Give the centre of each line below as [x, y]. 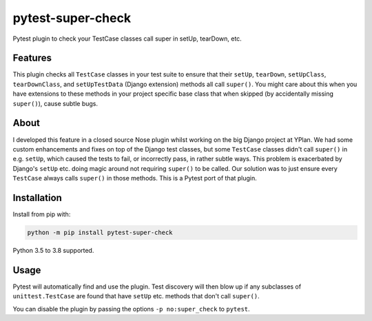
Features [32, 58]
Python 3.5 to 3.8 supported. [53, 250]
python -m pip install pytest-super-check [100, 232]
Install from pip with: [42, 214]
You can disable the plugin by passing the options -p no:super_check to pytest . [132, 309]
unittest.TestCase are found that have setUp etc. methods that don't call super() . [136, 296]
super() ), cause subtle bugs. [55, 103]
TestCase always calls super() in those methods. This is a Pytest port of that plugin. [135, 178]
